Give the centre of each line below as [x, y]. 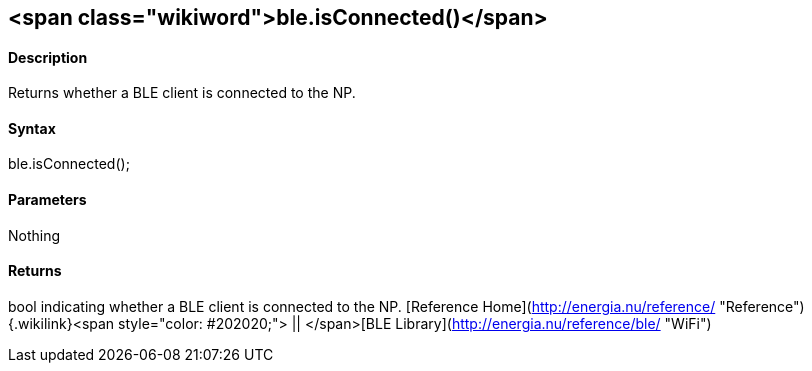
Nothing [34, 235]
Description [48, 57]
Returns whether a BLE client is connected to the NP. [182, 93]
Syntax [32, 128]
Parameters [47, 200]
